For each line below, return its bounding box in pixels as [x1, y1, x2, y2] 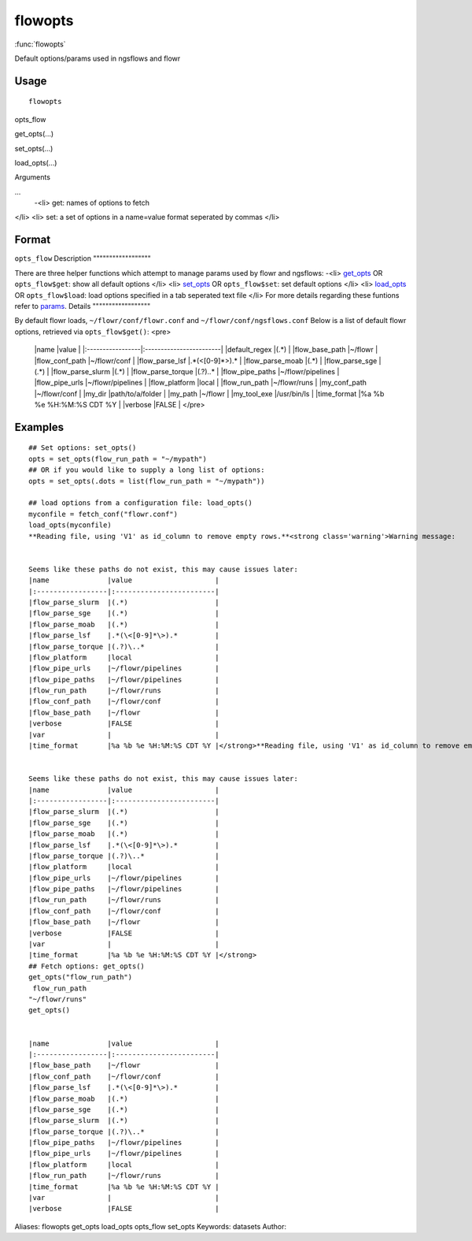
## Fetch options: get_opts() [28, 961, 146, 971]
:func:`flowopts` [14, 39, 66, 49]
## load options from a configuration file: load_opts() [28, 499, 253, 507]
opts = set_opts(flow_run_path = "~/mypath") [28, 454, 208, 463]
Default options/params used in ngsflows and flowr [14, 54, 181, 63]
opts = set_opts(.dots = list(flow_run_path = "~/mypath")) [28, 477, 265, 485]
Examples [14, 420, 65, 433]
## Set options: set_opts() [28, 444, 137, 452]
